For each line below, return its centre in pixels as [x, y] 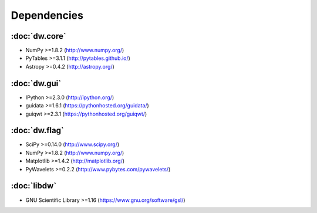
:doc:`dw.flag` [37, 131]
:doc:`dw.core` [39, 36]
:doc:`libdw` [34, 186]
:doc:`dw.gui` [36, 83]
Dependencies [47, 15]
